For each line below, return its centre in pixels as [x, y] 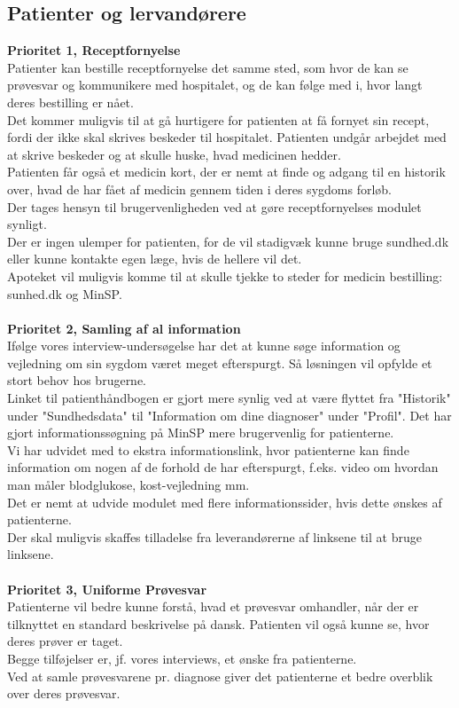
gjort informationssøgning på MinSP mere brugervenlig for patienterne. [201, 433]
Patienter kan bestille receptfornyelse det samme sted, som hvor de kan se [208, 67]
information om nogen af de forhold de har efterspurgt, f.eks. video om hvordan [223, 467]
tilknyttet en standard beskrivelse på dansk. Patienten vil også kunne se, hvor [218, 623]
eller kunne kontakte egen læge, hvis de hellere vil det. [155, 259]
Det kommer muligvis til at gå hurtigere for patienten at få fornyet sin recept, [218, 119]
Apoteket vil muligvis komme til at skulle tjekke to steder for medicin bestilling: [225, 275]
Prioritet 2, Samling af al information [124, 328]
